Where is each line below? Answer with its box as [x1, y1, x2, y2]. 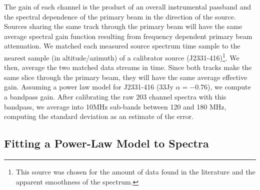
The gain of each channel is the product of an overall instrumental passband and [4, 1, 251, 11]
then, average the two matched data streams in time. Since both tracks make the [4, 62, 252, 72]
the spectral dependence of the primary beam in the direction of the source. [4, 11, 236, 21]
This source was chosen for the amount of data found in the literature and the [15, 166, 255, 176]
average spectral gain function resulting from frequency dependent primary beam [4, 30, 252, 41]
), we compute [207, 81, 251, 92]
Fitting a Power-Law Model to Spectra [4, 135, 209, 151]
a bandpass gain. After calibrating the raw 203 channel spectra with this [4, 91, 226, 101]
